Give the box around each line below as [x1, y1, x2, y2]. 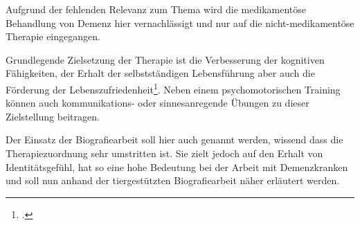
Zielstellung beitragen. [6, 109, 100, 123]
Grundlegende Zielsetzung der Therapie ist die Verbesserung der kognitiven [6, 52, 325, 66]
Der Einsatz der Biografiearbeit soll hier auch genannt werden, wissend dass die [6, 132, 343, 147]
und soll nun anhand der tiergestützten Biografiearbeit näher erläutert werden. [6, 173, 340, 188]
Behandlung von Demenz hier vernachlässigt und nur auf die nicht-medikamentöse [6, 15, 354, 30]
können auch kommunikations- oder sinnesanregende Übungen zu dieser [6, 96, 309, 110]
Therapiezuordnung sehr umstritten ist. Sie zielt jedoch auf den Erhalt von [6, 146, 323, 160]
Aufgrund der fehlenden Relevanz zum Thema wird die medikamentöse [6, 2, 306, 16]
